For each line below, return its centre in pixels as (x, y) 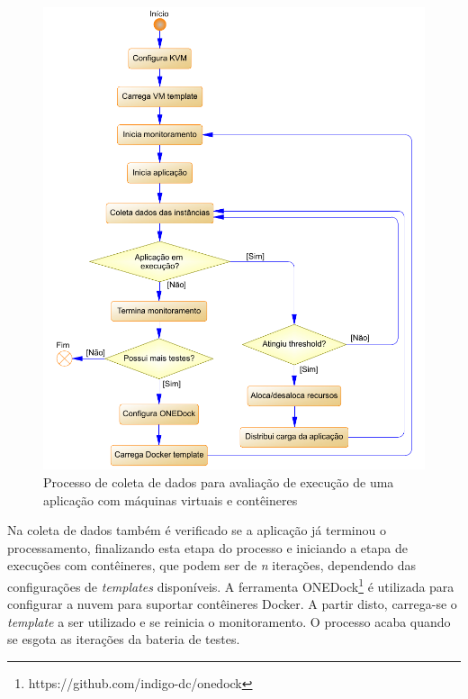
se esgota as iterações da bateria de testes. (124, 639)
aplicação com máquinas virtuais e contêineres (171, 499)
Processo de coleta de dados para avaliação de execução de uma (219, 482)
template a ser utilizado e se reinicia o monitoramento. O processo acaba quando (229, 621)
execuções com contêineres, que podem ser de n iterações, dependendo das (211, 565)
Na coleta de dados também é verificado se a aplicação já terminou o (197, 530)
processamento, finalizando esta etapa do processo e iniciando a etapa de (207, 547)
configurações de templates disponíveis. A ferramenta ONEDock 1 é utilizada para (231, 585)
